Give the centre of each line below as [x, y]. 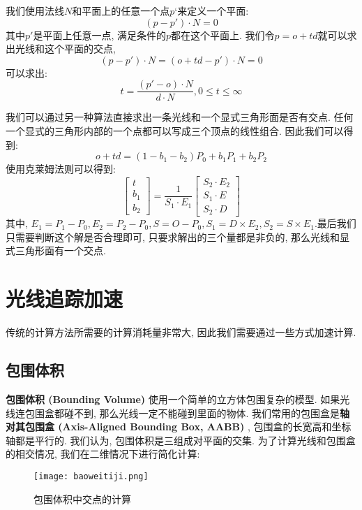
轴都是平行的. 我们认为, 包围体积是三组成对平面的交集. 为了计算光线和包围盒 [181, 440]
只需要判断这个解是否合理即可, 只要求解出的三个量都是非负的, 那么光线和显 [178, 236]
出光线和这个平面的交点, [61, 49]
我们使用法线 [35, 10]
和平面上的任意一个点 [121, 10]
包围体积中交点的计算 [82, 498]
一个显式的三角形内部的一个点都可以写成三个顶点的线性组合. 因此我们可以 [175, 131]
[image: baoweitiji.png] [91, 476]
